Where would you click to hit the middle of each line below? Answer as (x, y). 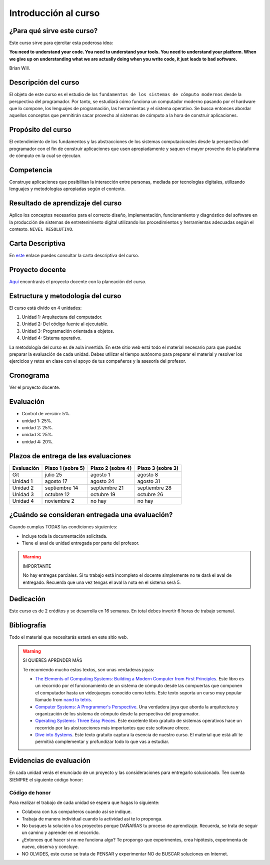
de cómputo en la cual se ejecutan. (45, 156)
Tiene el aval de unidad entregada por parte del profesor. (80, 543)
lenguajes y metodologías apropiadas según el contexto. (67, 189)
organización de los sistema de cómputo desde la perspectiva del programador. (117, 713)
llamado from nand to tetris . (64, 700)
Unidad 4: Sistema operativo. (52, 338)
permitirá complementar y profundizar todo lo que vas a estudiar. (102, 742)
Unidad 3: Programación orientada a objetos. (68, 331)
